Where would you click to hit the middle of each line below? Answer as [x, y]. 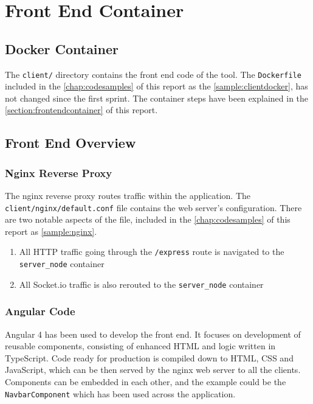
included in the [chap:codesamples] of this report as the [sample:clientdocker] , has [156, 86]
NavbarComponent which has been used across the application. [120, 393]
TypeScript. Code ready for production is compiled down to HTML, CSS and [149, 357]
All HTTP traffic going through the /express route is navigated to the [152, 252]
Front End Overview [71, 143]
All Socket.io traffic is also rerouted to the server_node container [141, 284]
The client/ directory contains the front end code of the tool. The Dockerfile [153, 74]
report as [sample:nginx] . [51, 231]
